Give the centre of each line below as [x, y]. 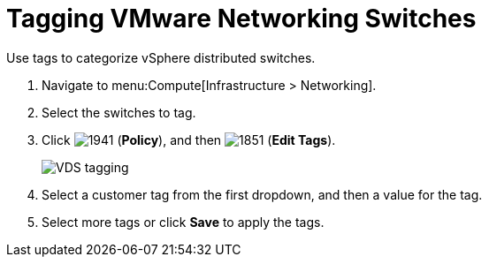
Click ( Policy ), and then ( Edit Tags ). [189, 140]
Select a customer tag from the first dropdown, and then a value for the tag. [262, 194]
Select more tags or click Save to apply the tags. [183, 222]
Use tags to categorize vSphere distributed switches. [161, 57]
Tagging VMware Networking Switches [241, 19]
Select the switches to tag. [119, 112]
